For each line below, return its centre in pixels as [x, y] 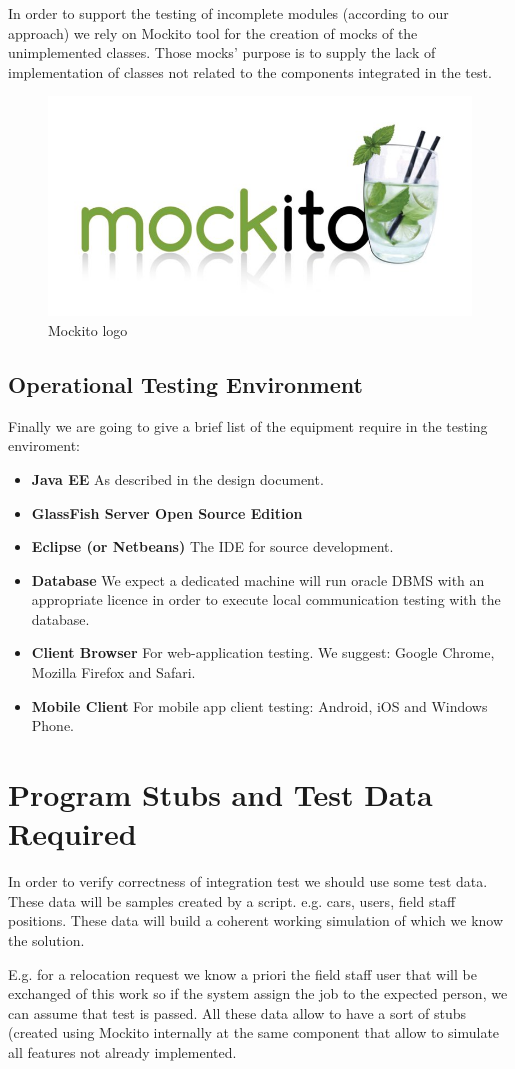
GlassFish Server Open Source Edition [167, 512]
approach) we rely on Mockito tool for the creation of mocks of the [213, 32]
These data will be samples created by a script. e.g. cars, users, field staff [232, 900]
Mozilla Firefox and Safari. [113, 672]
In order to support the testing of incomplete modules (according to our [228, 13]
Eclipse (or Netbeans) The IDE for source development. [212, 546]
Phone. [53, 725]
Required [72, 833]
